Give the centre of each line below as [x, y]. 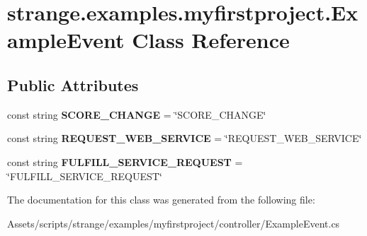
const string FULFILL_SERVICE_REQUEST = [125, 161]
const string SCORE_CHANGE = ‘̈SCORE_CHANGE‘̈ [137, 114]
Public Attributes [73, 84]
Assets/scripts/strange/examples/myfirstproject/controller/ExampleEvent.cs [174, 223]
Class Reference [211, 40]
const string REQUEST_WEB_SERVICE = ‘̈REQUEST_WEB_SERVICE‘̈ [185, 138]
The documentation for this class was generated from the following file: [161, 200]
